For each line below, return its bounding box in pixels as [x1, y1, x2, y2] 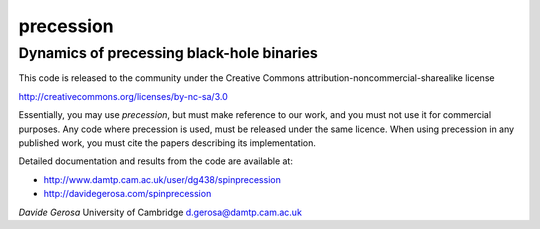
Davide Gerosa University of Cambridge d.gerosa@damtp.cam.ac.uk [18, 206, 302, 218]
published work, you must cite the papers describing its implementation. [18, 136, 317, 149]
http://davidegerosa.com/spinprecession [43, 188, 212, 200]
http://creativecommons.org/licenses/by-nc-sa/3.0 [18, 90, 229, 102]
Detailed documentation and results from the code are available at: [18, 155, 294, 167]
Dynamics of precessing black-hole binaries [18, 44, 319, 62]
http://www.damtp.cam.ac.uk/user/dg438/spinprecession [43, 173, 282, 185]
